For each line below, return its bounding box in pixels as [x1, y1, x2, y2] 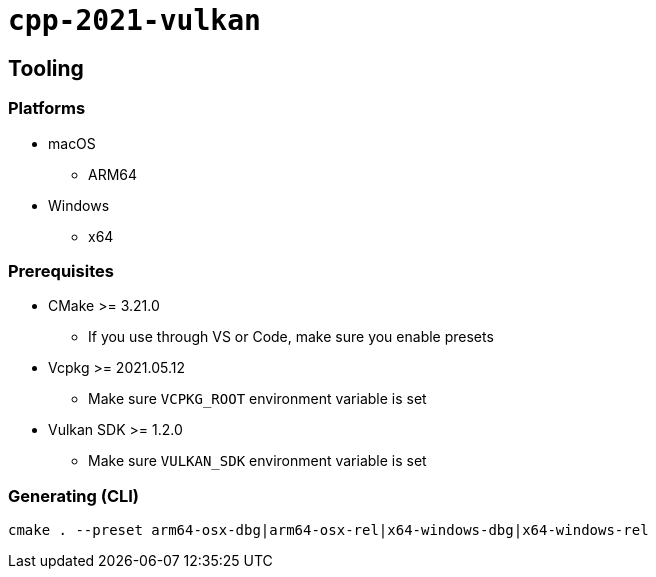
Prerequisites [8, 260, 114, 281]
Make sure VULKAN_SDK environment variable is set [88, 452, 427, 470]
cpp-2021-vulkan [8, 4, 261, 37]
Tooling [8, 55, 84, 81]
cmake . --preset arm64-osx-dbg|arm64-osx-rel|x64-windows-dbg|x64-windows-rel [8, 522, 649, 539]
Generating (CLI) [8, 485, 139, 506]
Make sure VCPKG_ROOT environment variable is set [88, 390, 427, 408]
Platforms [8, 98, 86, 119]
